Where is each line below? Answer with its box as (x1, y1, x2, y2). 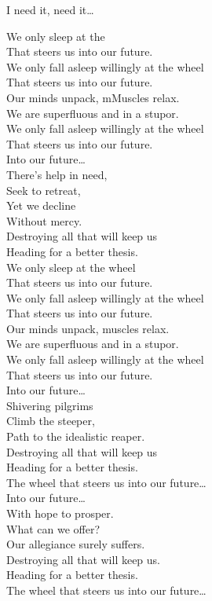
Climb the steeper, (6, 412, 95, 429)
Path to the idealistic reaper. (6, 428, 145, 445)
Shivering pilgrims (6, 397, 93, 413)
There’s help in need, (6, 166, 108, 182)
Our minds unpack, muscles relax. (6, 320, 170, 336)
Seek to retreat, (6, 181, 81, 198)
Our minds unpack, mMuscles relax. (6, 89, 180, 105)
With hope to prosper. (6, 505, 114, 521)
